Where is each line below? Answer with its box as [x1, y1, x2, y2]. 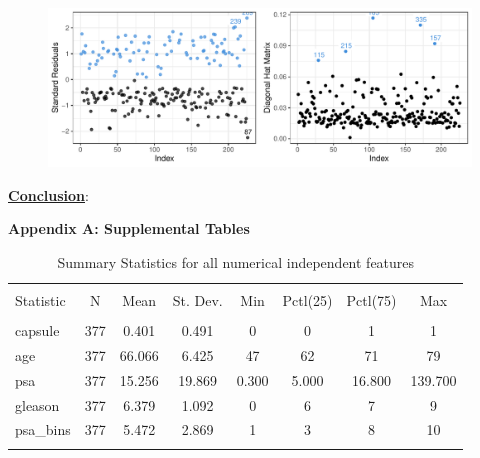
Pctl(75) [346, 289, 397, 310]
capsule [15, 319, 60, 340]
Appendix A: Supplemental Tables [8, 218, 250, 239]
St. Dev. [172, 289, 223, 310]
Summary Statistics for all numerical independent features [57, 251, 415, 272]
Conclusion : [8, 184, 89, 205]
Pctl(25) [282, 289, 333, 310]
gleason [15, 394, 60, 415]
